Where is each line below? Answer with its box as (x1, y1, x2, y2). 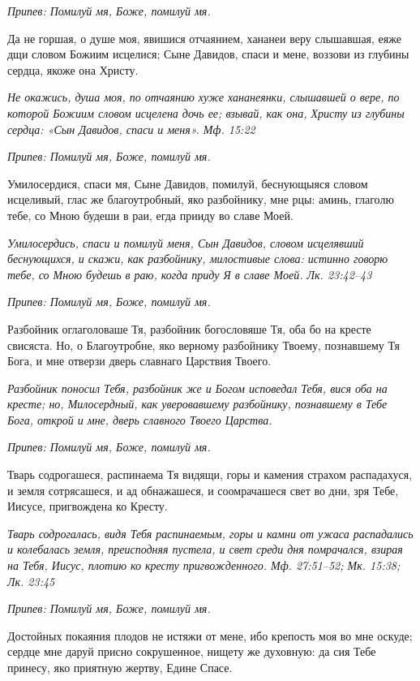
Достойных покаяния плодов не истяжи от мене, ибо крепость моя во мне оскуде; (7, 627, 413, 644)
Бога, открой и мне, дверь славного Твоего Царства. (7, 411, 272, 428)
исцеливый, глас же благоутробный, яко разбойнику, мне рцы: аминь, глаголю (7, 191, 394, 208)
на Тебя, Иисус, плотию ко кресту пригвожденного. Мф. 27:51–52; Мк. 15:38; (7, 557, 401, 574)
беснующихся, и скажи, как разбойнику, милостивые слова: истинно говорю (7, 250, 388, 267)
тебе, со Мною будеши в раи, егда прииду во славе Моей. (7, 206, 294, 223)
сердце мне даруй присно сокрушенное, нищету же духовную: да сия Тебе (7, 643, 376, 660)
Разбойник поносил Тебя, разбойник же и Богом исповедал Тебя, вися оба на (7, 379, 388, 396)
